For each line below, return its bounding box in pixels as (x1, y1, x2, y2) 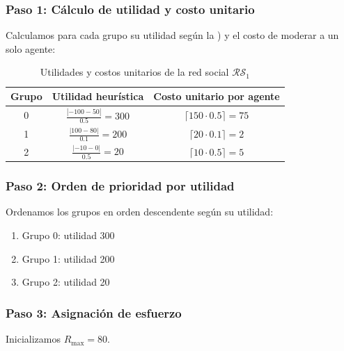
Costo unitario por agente (153, 89, 280, 103)
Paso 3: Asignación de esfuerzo (6, 304, 182, 321)
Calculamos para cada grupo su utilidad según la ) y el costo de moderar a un (6, 28, 339, 42)
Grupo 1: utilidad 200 (22, 251, 115, 266)
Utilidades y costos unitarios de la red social (40, 65, 229, 79)
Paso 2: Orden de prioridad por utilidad (6, 177, 235, 195)
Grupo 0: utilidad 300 (22, 228, 115, 243)
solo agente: (6, 41, 56, 56)
